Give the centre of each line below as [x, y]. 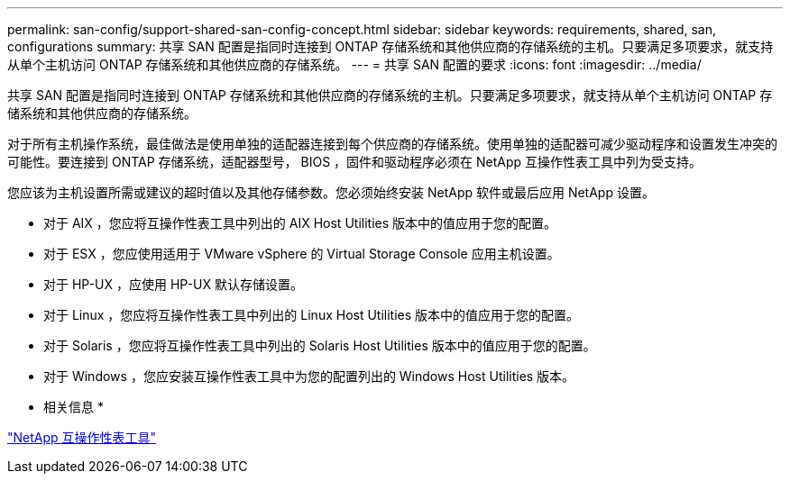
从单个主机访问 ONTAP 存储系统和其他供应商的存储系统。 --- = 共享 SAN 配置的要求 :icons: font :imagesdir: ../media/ [354, 64]
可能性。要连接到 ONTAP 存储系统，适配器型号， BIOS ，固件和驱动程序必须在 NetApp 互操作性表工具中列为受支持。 [355, 162]
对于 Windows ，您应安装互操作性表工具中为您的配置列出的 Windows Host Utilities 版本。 [309, 376]
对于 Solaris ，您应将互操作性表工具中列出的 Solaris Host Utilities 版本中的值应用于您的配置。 [320, 345]
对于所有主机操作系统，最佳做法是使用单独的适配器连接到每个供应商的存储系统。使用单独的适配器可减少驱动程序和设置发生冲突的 [392, 144]
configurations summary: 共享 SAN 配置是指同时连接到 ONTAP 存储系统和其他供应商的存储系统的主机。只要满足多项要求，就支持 [390, 46]
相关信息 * [73, 407]
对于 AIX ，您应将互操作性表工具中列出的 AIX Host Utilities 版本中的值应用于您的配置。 [300, 223]
